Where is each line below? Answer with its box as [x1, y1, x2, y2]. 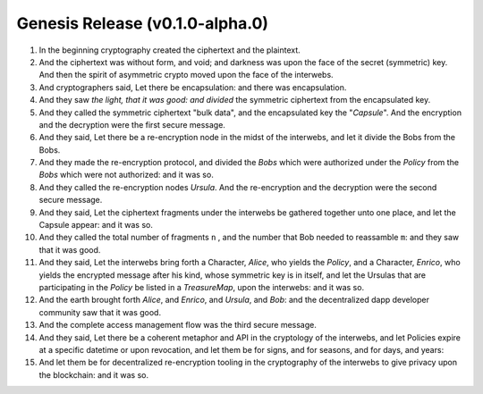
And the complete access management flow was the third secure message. [38, 320, 318, 331]
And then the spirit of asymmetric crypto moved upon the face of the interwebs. [38, 70, 335, 80]
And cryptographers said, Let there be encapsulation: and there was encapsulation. [38, 81, 347, 93]
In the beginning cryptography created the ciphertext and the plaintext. [38, 45, 301, 55]
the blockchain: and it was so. [38, 369, 149, 380]
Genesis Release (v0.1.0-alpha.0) [16, 13, 268, 33]
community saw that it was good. [38, 306, 161, 317]
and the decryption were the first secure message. [38, 119, 225, 130]
